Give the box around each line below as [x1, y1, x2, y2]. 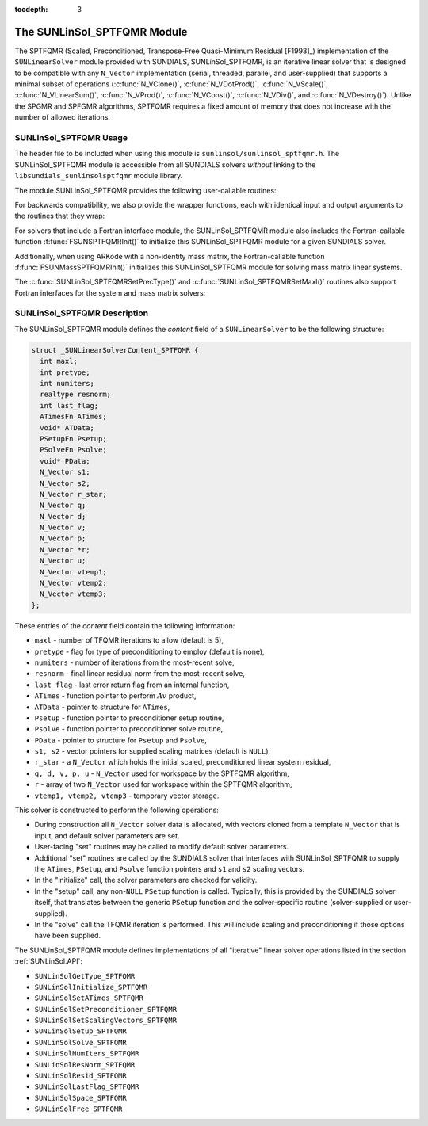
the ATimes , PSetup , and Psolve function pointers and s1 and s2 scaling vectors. [34, 864, 305, 873]
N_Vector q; [40, 501, 86, 510]
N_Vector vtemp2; [40, 578, 107, 588]
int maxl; [40, 357, 78, 366]
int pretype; [40, 368, 90, 376]
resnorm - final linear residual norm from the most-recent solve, [34, 669, 245, 678]
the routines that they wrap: [14, 211, 105, 221]
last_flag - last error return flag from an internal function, [34, 680, 230, 689]
